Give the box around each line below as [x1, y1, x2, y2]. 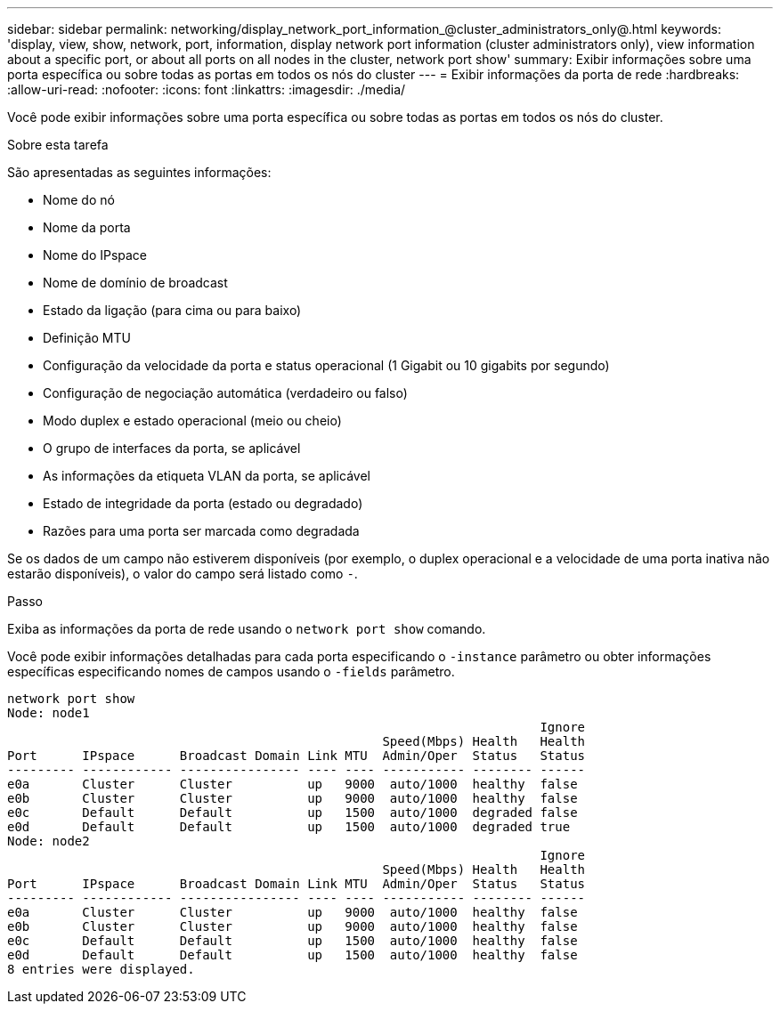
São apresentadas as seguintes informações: [7, 165, 272, 180]
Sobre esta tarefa [7, 137, 109, 152]
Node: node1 [7, 706, 90, 720]
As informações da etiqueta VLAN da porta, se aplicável [43, 468, 370, 483]
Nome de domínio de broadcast [43, 275, 228, 290]
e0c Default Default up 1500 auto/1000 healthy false [7, 934, 578, 948]
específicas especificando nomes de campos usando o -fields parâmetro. [7, 664, 455, 679]
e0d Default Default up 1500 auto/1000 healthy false [7, 948, 578, 962]
